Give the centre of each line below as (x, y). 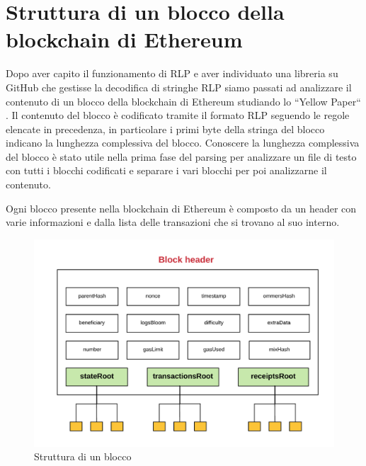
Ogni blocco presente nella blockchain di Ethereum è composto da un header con (181, 208)
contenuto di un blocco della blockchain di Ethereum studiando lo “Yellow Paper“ (183, 101)
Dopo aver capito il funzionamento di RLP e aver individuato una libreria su (172, 73)
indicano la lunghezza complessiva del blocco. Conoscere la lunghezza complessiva (183, 143)
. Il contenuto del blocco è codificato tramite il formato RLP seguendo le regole (178, 115)
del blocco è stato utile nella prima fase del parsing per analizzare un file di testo (181, 156)
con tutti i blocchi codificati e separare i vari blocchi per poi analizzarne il (166, 170)
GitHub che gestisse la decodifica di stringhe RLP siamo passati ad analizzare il (179, 87)
